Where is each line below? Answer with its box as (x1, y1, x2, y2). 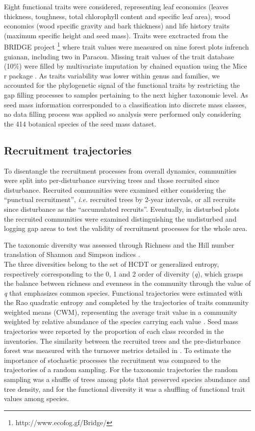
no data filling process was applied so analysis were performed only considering (4, 109, 241, 119)
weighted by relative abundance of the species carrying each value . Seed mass (4, 316, 238, 327)
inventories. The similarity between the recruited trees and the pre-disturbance (4, 335, 241, 346)
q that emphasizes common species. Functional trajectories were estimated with (4, 287, 243, 298)
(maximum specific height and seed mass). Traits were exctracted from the (4, 30, 229, 40)
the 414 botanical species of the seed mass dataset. (4, 118, 156, 128)
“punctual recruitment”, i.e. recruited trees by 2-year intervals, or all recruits (4, 194, 236, 204)
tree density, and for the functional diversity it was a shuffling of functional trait (4, 383, 245, 394)
